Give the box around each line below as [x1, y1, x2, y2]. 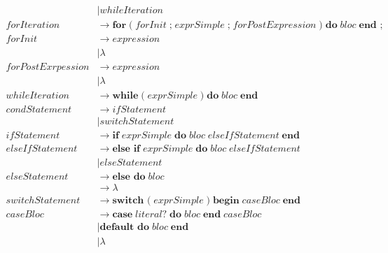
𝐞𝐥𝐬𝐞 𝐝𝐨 [112, 172, 146, 182]
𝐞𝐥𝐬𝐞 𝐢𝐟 [112, 144, 141, 154]
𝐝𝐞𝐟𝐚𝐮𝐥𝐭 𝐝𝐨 [99, 222, 149, 232]
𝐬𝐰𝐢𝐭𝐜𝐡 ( [112, 196, 151, 206]
